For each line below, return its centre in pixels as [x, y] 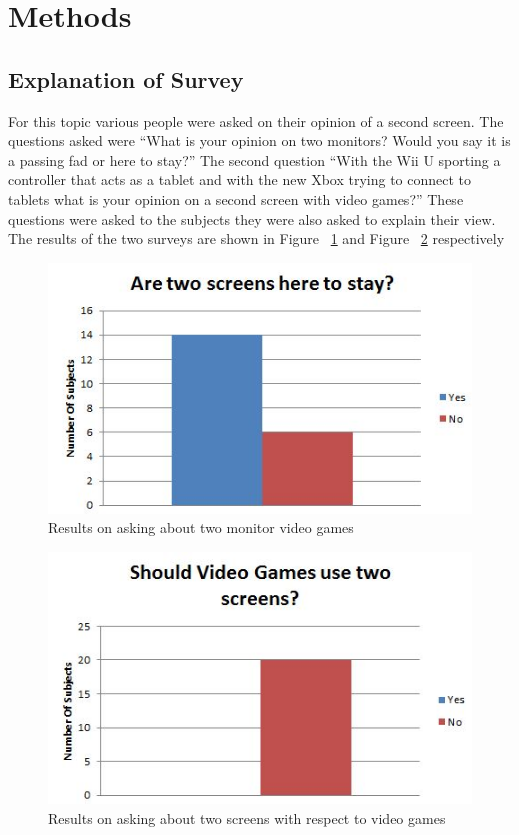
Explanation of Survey [126, 78]
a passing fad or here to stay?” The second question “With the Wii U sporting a [254, 159]
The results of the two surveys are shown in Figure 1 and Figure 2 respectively [256, 238]
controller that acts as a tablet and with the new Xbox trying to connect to [240, 179]
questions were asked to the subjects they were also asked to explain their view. [252, 218]
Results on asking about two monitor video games [201, 527]
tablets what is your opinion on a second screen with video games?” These [236, 198]
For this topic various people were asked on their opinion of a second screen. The [256, 120]
